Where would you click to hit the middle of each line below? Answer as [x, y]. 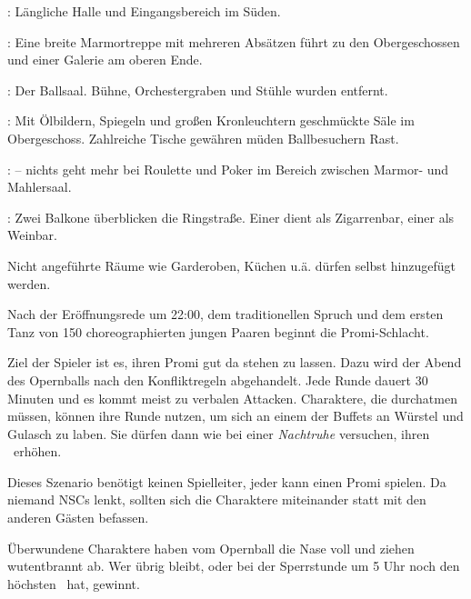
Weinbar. [32, 235]
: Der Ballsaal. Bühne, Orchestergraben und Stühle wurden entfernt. [198, 90]
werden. [29, 283]
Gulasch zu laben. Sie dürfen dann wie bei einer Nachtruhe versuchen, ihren [219, 433]
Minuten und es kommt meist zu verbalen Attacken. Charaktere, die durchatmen [232, 398]
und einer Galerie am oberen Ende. [105, 60]
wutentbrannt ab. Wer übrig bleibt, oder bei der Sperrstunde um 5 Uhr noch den [234, 566]
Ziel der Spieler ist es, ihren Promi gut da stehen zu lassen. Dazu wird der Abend [235, 362]
